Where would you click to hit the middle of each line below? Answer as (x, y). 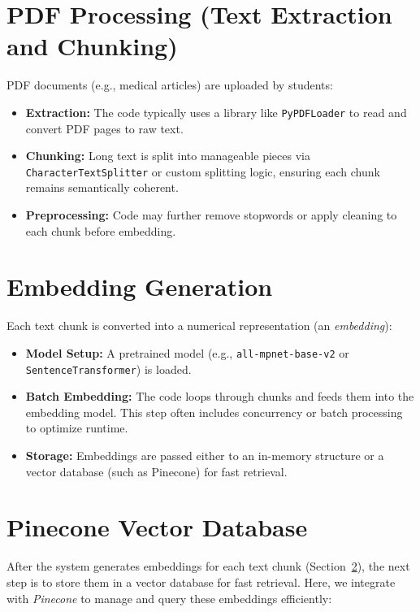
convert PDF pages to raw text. (104, 128)
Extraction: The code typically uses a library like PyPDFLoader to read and (216, 112)
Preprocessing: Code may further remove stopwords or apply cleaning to (211, 215)
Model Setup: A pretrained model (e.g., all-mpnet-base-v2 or (187, 352)
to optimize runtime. (77, 428)
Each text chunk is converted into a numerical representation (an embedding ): (199, 326)
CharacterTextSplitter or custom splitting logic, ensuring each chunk (203, 171)
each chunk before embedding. (101, 230)
